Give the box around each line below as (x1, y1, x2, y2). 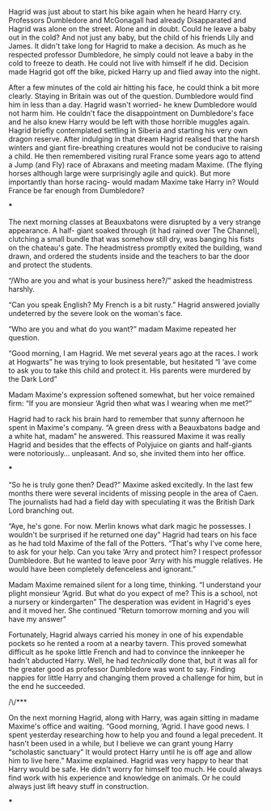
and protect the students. (8, 260, 93, 269)
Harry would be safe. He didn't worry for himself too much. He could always (8, 764, 263, 774)
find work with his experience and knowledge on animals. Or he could (8, 773, 241, 783)
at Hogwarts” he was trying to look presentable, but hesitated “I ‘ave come (8, 357, 257, 366)
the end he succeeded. (8, 682, 86, 691)
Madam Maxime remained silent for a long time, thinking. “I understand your (8, 580, 262, 589)
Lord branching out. (8, 505, 74, 515)
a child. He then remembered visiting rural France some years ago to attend (8, 151, 260, 161)
